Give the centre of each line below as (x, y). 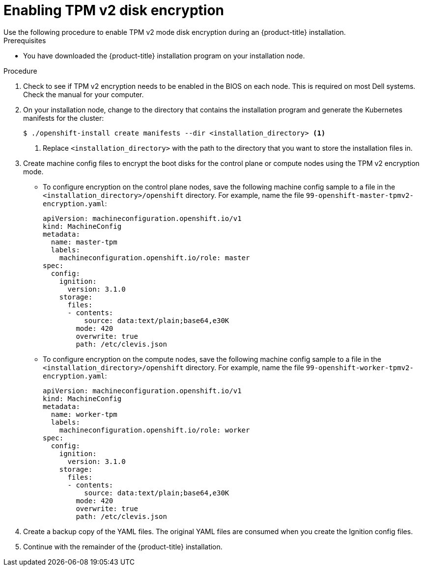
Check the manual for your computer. (84, 94)
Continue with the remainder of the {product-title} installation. (123, 546)
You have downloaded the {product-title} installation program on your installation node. (164, 55)
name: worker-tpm (84, 414)
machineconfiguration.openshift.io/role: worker (155, 430)
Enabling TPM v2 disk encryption (114, 10)
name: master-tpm (84, 242)
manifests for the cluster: (64, 118)
